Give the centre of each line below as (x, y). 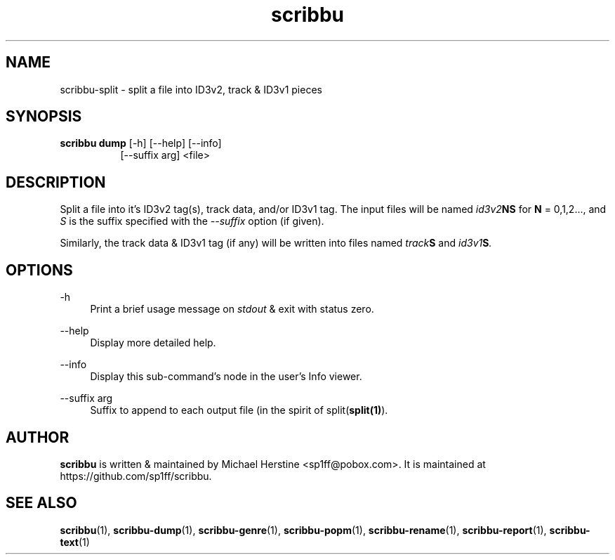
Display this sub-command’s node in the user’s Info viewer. (226, 377)
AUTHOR (38, 437)
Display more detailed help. (153, 343)
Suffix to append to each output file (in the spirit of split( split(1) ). (239, 410)
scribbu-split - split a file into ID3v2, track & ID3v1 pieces (191, 89)
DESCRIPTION (56, 182)
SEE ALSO (41, 503)
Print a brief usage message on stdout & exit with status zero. (232, 309)
